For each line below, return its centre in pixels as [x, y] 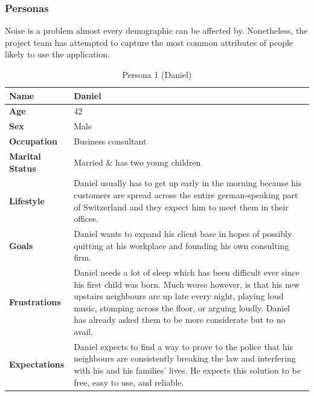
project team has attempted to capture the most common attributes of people [149, 42]
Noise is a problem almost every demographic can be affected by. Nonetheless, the [156, 31]
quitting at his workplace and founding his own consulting [181, 245]
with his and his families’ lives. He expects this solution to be [187, 370]
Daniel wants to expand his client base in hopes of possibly [183, 234]
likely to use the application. [57, 54]
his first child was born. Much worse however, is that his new [187, 284]
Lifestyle [27, 200]
